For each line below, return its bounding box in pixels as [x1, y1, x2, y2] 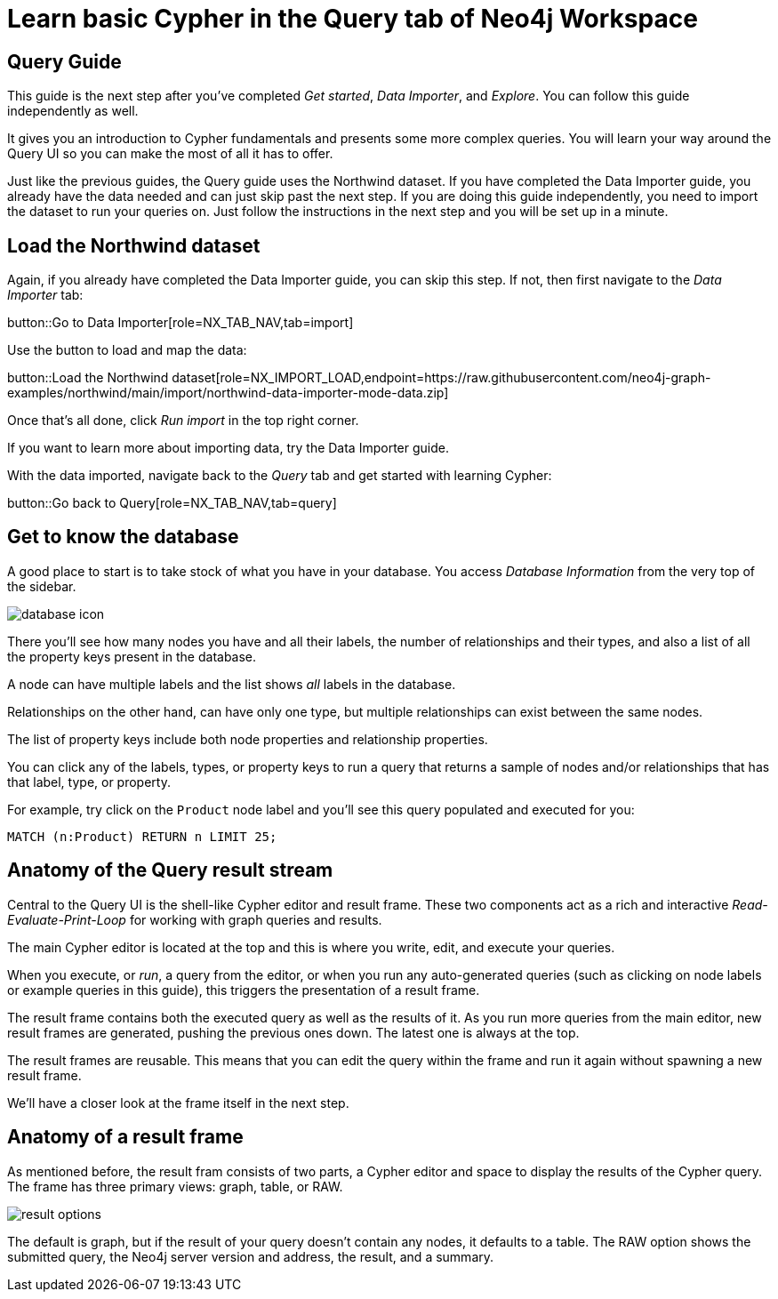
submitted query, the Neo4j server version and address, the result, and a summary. [7, 1248, 494, 1264]
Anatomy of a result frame [7, 1126, 244, 1149]
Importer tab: [7, 287, 84, 303]
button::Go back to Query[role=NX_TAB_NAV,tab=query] [7, 495, 337, 511]
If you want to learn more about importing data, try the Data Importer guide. [7, 440, 449, 456]
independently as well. [7, 103, 139, 119]
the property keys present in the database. [7, 648, 257, 664]
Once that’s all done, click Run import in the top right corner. [7, 413, 359, 429]
